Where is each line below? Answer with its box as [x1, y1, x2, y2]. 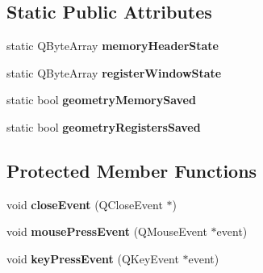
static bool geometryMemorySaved [6, 91, 196, 108]
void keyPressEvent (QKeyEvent [6, 250, 179, 267]
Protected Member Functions [6, 157, 257, 183]
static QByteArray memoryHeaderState [6, 37, 219, 54]
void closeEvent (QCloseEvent [6, 195, 163, 212]
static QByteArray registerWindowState [6, 64, 222, 81]
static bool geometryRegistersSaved [6, 118, 201, 135]
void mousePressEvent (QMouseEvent [6, 223, 207, 240]
